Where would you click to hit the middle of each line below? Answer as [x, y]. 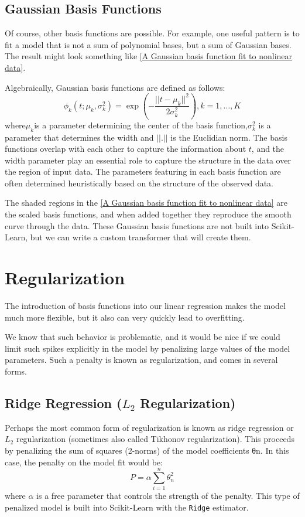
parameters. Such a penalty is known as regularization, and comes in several [141, 360]
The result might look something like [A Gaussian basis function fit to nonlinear [149, 56]
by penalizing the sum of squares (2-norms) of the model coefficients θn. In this [147, 450]
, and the [268, 149]
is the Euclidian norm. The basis [229, 137]
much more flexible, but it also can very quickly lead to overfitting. [125, 317]
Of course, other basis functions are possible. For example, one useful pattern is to [152, 33]
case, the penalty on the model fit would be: [84, 462]
